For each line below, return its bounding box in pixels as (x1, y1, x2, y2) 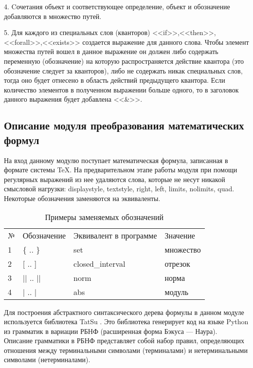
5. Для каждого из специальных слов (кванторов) (4, 27, 150, 37)
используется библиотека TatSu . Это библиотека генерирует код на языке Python (4, 316, 249, 327)
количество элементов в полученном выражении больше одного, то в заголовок (4, 84, 239, 94)
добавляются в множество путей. (4, 11, 102, 21)
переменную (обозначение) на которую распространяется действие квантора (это (4, 55, 244, 66)
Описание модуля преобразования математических (4, 118, 244, 133)
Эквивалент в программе (73, 229, 157, 241)
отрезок (164, 258, 190, 269)
